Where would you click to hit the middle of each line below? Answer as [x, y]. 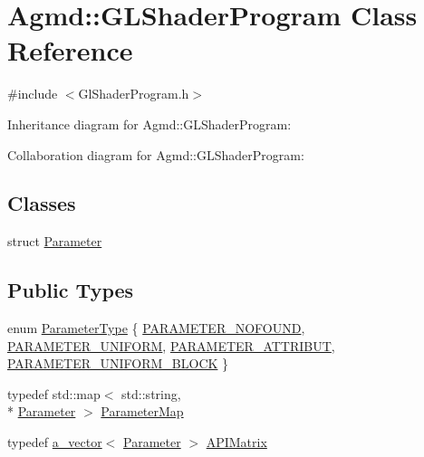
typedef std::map [54, 393]
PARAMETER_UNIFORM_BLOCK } [118, 363]
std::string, [151, 393]
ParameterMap [142, 411]
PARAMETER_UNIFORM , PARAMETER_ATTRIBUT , [171, 345]
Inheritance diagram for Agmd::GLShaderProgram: [149, 124]
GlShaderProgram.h [134, 94]
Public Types [71, 290]
